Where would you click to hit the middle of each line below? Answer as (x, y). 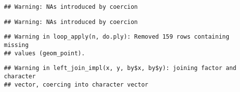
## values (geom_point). (45, 53)
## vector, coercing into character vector (76, 84)
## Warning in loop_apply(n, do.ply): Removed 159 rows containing (117, 37)
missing (16, 45)
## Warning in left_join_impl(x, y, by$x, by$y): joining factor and (120, 68)
